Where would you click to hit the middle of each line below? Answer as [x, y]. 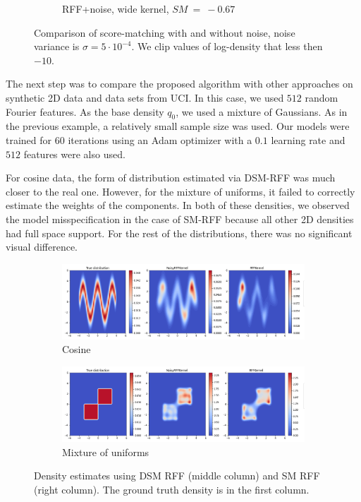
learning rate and [308, 139]
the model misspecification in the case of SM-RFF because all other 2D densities [180, 219]
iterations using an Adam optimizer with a [160, 139]
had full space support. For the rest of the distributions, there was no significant [179, 233]
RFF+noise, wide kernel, [116, 8]
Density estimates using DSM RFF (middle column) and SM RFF [177, 476]
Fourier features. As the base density [85, 111]
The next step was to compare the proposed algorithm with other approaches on [179, 84]
